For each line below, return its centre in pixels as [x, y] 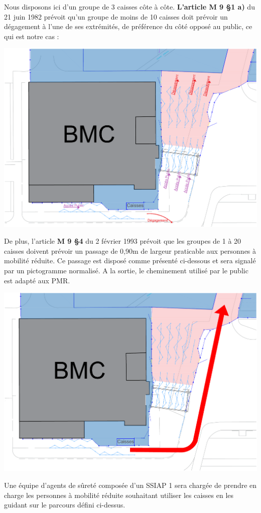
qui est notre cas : [32, 36]
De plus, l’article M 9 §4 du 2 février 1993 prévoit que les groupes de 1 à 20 [123, 241]
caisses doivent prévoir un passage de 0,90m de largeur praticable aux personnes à [130, 250]
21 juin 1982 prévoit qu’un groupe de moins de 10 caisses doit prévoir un [116, 16]
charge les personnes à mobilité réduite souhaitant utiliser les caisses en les [119, 495]
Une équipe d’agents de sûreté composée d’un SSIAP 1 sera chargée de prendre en [130, 485]
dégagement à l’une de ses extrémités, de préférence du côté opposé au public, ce [128, 26]
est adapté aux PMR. [37, 280]
